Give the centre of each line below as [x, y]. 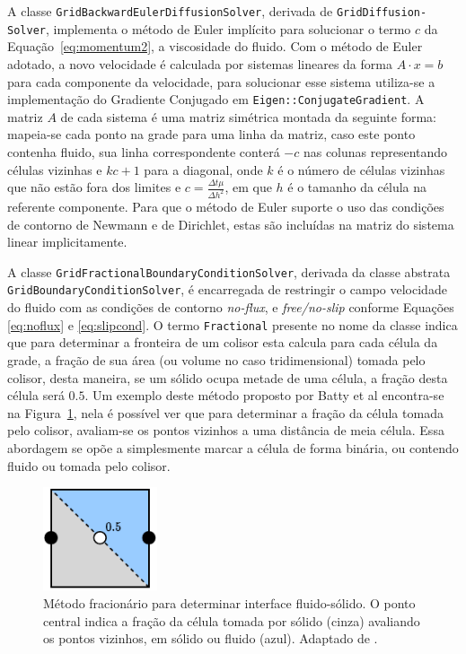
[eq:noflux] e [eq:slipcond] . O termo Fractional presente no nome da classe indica [233, 324]
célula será [36, 395]
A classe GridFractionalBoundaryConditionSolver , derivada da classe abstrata [229, 271]
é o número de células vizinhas [361, 169]
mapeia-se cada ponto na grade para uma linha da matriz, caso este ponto [211, 134]
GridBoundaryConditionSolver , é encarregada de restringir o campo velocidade [227, 289]
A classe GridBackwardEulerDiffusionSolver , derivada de [170, 11]
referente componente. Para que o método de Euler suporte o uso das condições [226, 206]
